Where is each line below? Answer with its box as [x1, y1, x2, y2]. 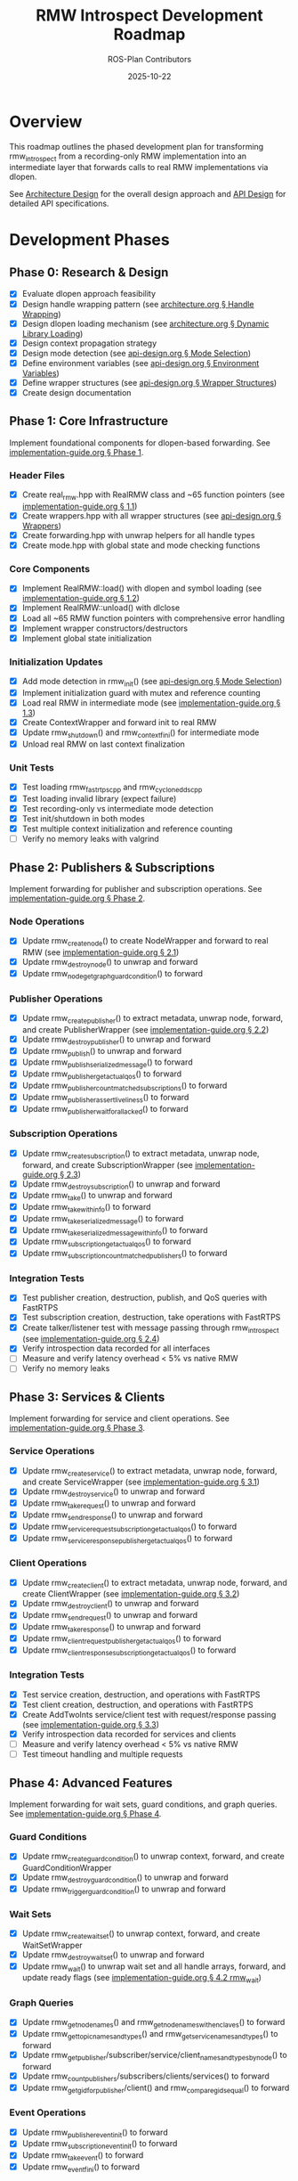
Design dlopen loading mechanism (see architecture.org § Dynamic [21, 318, 270, 329]
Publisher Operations [9, 992, 103, 1005]
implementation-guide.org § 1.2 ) [21, 593, 141, 604]
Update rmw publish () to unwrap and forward [21, 1045, 182, 1058]
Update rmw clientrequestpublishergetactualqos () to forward [21, 1632, 222, 1646]
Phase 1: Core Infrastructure [9, 413, 169, 429]
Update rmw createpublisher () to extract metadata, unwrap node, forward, [21, 1013, 284, 1025]
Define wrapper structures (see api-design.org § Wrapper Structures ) [21, 377, 278, 388]
